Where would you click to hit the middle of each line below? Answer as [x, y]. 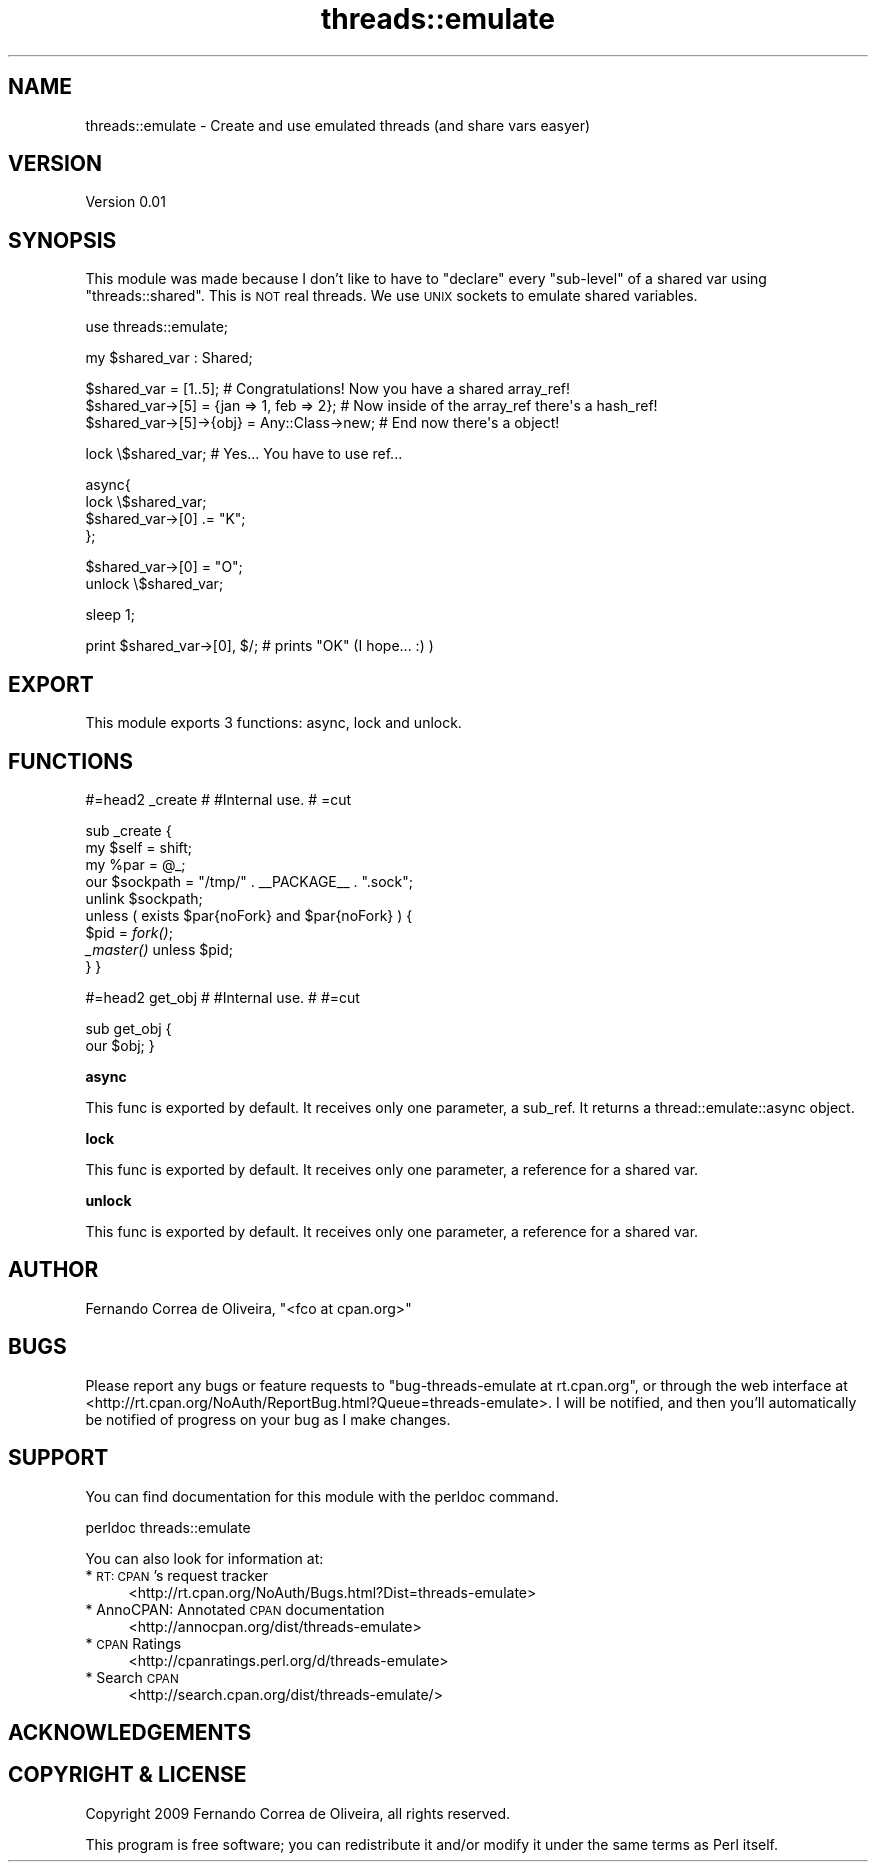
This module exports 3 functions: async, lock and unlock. [273, 723]
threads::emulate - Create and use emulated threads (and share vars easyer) [338, 125]
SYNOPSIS [62, 240]
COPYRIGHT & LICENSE [127, 1775]
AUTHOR [53, 1270]
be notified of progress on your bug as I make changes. [268, 1419]
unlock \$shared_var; [154, 584]
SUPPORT [58, 1458]
